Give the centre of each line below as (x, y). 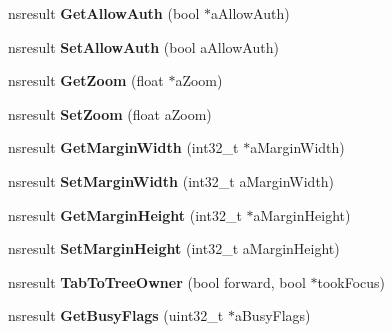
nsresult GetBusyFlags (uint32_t (116, 315)
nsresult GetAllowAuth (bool (104, 13)
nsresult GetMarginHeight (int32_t (125, 214)
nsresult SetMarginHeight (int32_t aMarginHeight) (174, 248)
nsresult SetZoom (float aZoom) (110, 113)
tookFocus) (351, 281)
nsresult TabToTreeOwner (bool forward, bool (157, 281)
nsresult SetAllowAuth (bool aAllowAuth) (143, 46)
